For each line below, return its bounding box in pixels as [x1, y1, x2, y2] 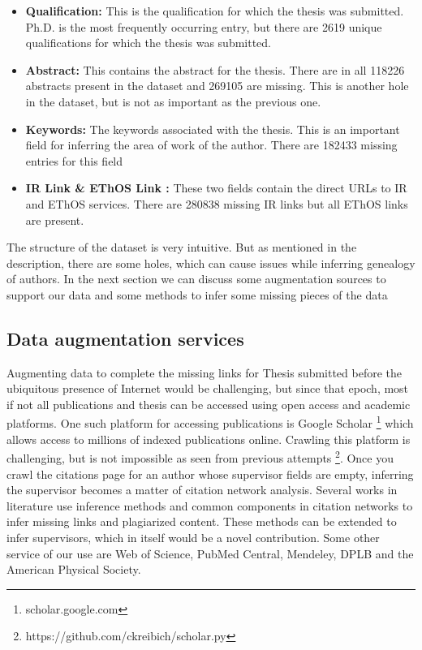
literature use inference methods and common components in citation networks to [6, 497, 413, 514]
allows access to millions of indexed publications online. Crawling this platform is [6, 430, 411, 447]
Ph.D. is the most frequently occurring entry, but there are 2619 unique [25, 18, 382, 35]
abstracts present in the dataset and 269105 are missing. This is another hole [25, 77, 409, 94]
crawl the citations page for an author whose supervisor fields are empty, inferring [6, 465, 414, 482]
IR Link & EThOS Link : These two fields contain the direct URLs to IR [25, 179, 407, 196]
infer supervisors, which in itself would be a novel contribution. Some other [6, 528, 380, 545]
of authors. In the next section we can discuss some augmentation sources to [6, 270, 386, 287]
